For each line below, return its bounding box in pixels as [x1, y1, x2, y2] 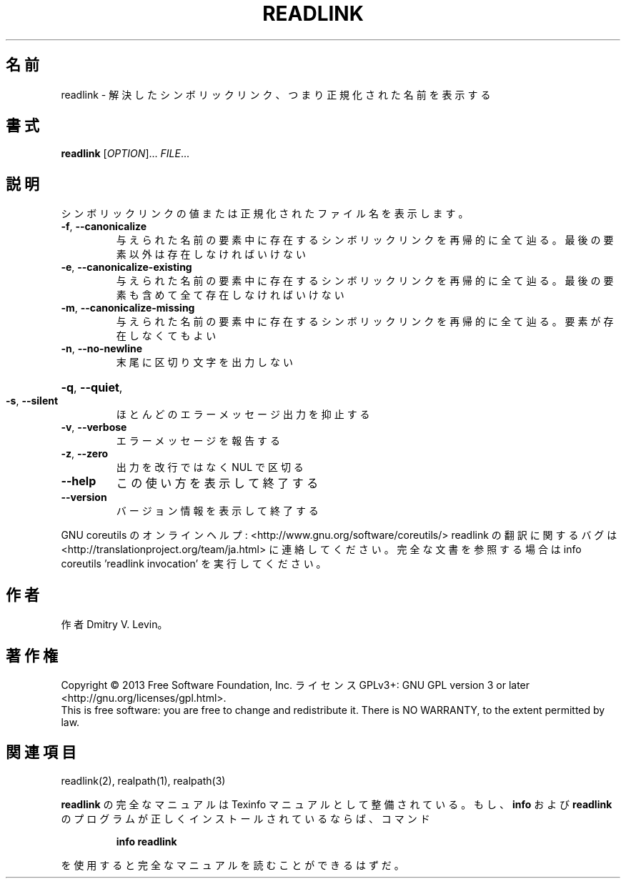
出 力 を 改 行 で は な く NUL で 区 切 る [116, 461, 304, 474]
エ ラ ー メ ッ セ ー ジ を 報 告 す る [116, 434, 281, 447]
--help [61, 474, 96, 489]
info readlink [116, 835, 177, 848]
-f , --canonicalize [61, 220, 147, 233]
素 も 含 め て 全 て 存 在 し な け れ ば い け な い [116, 289, 344, 302]
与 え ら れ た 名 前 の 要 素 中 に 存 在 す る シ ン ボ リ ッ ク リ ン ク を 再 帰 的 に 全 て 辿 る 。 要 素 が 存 [116, 315, 614, 328]
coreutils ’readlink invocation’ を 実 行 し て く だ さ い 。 [61, 557, 327, 570]
